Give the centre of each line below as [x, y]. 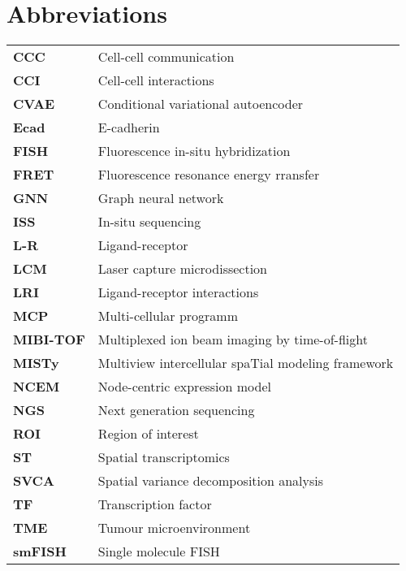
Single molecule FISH [159, 552]
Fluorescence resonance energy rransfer [209, 175]
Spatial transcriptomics [164, 457]
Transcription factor [155, 504]
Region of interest [148, 434]
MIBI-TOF [49, 340]
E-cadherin [129, 128]
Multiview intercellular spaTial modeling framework [246, 363]
